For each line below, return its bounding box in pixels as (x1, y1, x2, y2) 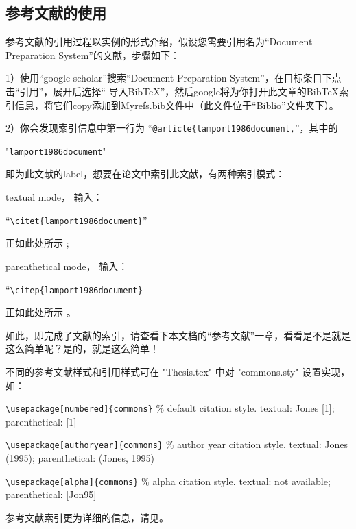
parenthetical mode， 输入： (5, 258, 128, 273)
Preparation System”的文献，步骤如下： (5, 47, 180, 62)
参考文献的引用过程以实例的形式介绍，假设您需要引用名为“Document (5, 34, 313, 49)
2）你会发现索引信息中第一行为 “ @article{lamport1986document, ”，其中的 (5, 121, 338, 135)
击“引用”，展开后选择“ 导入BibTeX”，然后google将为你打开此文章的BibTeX (5, 84, 340, 98)
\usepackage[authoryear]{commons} (5, 441, 163, 451)
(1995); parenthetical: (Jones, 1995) (5, 451, 154, 465)
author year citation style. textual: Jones (177, 437, 348, 452)
